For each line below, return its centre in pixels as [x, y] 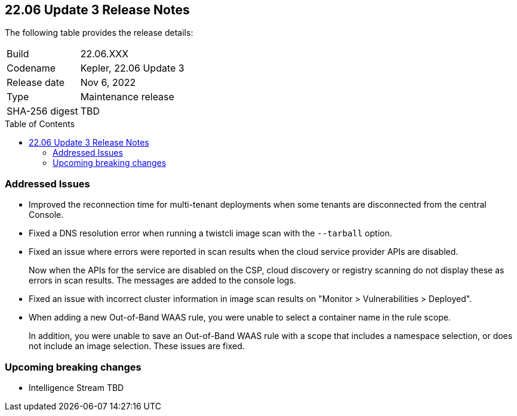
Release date [36, 83]
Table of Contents [40, 124]
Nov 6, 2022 [108, 83]
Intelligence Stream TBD [76, 387]
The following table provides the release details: [99, 33]
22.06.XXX [104, 54]
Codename [31, 68]
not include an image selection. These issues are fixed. [137, 346]
